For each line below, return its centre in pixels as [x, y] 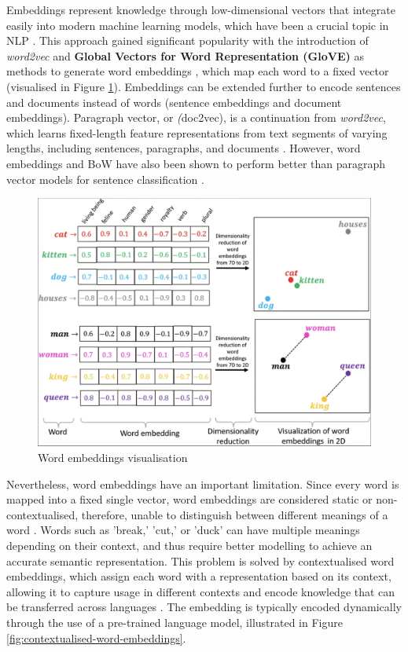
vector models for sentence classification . [105, 179]
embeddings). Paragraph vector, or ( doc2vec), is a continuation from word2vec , [196, 117]
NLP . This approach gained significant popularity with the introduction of [187, 40]
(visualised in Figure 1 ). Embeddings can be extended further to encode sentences [204, 86]
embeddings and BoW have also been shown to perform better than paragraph [196, 163]
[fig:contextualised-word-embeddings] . [96, 637]
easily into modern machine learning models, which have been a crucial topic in [198, 25]
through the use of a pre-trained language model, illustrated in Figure [175, 622]
